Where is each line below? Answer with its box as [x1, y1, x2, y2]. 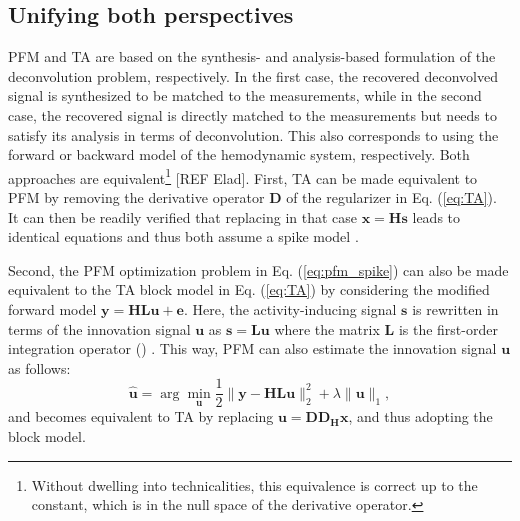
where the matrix [274, 318, 380, 339]
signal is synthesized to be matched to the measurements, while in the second [8, 85, 482, 106]
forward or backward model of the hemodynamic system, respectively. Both [8, 144, 470, 165]
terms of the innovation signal [8, 318, 191, 339]
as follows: [8, 357, 71, 378]
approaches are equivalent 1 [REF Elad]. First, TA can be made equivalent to [8, 164, 478, 188]
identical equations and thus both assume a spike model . [8, 226, 359, 247]
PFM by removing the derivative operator [8, 187, 265, 208]
